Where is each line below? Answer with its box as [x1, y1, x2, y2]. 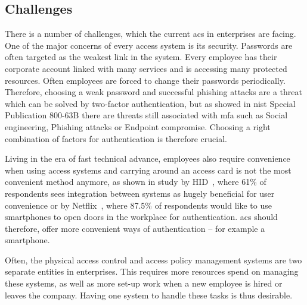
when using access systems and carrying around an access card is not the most [5, 163, 292, 176]
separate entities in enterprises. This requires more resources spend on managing [5, 265, 299, 278]
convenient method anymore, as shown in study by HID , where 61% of [5, 175, 266, 188]
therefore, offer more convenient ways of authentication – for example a [5, 222, 265, 234]
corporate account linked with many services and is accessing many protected [5, 62, 287, 74]
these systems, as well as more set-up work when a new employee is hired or [5, 277, 283, 290]
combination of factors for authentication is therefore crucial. [5, 132, 227, 144]
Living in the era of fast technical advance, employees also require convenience [5, 152, 290, 165]
